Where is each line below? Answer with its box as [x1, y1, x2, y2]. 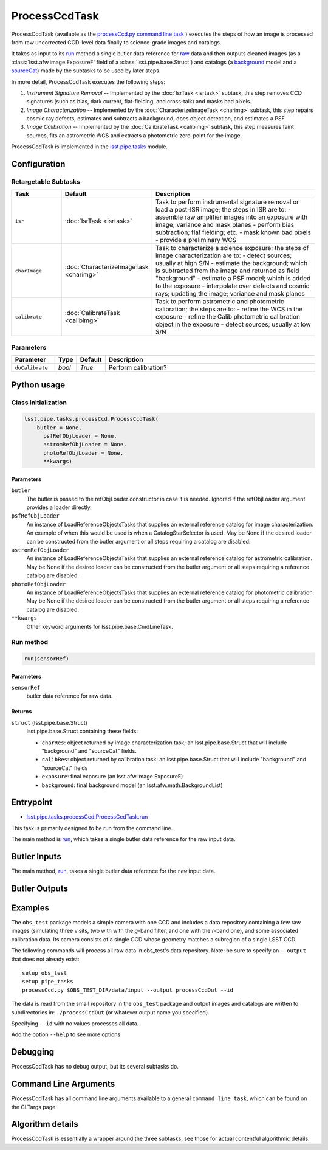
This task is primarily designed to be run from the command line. [11, 824, 173, 831]
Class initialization [11, 398, 67, 407]
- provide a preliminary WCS [155, 236, 237, 244]
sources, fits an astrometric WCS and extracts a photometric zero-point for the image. [26, 131, 242, 139]
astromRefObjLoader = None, [43, 441, 127, 448]
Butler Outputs [11, 883, 68, 893]
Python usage [11, 379, 66, 390]
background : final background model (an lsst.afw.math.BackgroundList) [41, 781, 223, 789]
